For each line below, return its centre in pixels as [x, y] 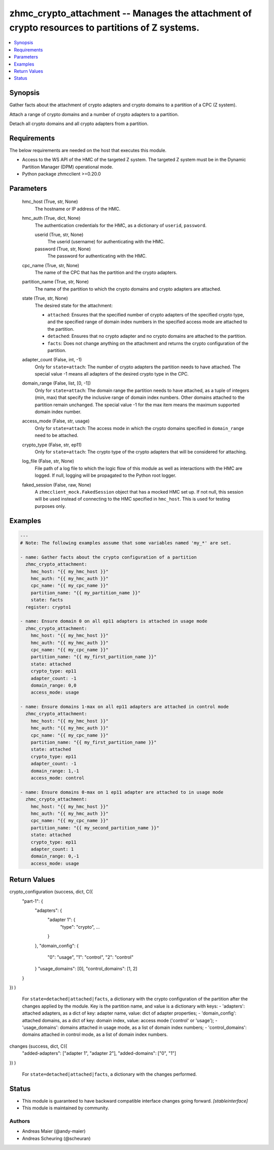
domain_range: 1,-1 [55, 771]
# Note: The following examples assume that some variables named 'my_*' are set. [126, 543]
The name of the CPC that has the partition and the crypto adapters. [106, 272]
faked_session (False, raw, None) [57, 485]
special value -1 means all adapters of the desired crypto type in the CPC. [112, 374]
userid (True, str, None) [59, 235]
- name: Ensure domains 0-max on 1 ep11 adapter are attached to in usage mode [122, 792]
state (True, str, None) [45, 298]
